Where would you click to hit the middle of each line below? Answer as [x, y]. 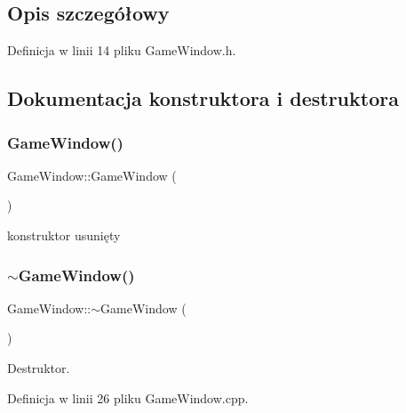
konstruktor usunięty [64, 235]
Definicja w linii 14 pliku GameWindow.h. [122, 50]
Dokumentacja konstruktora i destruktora [203, 98]
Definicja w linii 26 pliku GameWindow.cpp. [128, 397]
